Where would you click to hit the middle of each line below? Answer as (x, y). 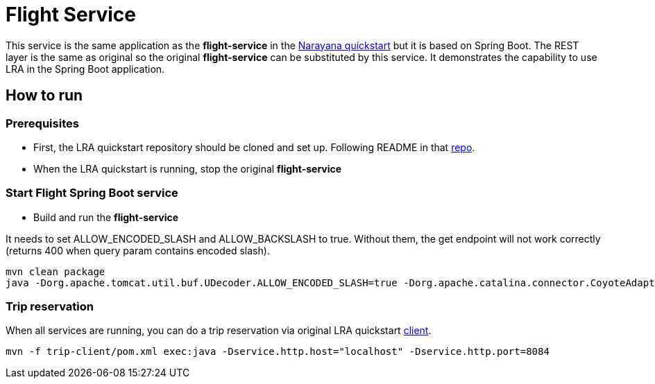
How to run (44, 96)
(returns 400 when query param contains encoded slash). (138, 250)
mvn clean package (56, 271)
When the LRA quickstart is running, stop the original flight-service (188, 168)
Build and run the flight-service (106, 217)
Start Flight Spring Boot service (92, 193)
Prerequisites (42, 123)
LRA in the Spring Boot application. (85, 69)
